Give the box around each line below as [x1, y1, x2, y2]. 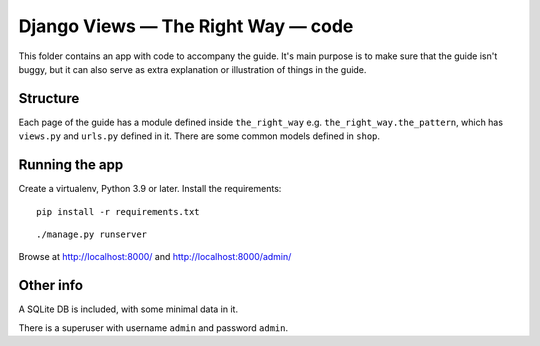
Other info [18, 277, 84, 294]
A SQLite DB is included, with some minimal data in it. [18, 303, 239, 315]
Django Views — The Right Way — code [18, 15, 354, 37]
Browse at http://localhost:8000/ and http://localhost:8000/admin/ [18, 251, 292, 263]
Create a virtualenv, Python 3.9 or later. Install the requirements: [18, 183, 282, 195]
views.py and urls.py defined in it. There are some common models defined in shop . [18, 130, 380, 142]
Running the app [18, 156, 124, 174]
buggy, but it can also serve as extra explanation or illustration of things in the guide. [18, 63, 367, 75]
